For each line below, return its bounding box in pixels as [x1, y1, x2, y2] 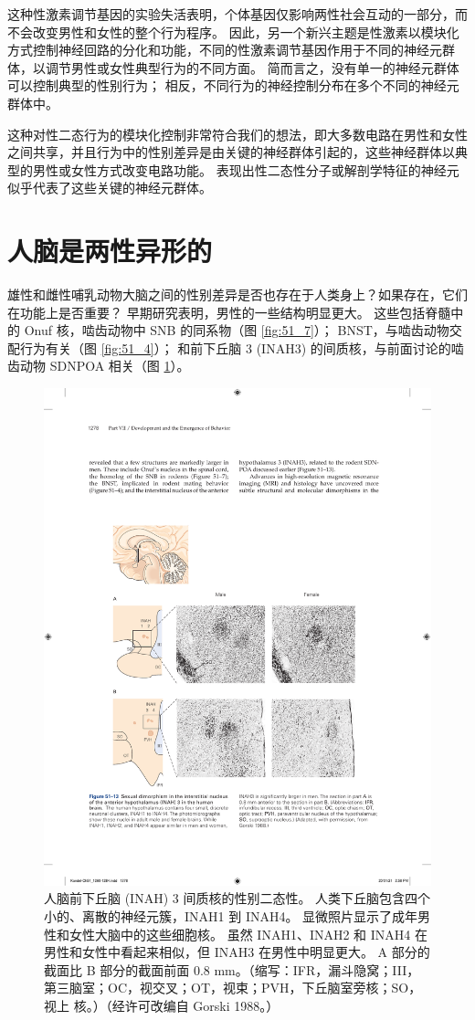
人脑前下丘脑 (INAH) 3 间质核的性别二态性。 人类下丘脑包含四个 [44, 889, 431, 908]
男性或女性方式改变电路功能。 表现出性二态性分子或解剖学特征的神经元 [32, 160, 459, 179]
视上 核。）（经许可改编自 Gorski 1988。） [44, 995, 280, 1015]
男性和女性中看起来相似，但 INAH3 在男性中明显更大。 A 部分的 [44, 942, 430, 962]
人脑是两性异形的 [7, 232, 213, 269]
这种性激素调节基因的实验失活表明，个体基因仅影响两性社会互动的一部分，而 [7, 5, 468, 23]
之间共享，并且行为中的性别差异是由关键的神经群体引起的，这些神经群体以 [7, 142, 455, 162]
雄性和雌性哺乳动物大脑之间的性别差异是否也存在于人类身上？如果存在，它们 [7, 285, 468, 304]
